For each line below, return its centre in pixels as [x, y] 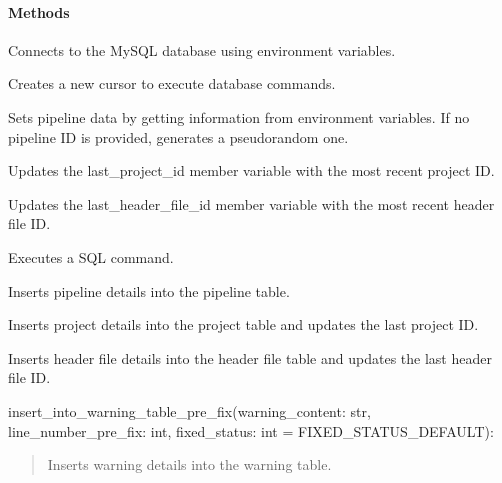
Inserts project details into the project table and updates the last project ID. [243, 324]
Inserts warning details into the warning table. [189, 464]
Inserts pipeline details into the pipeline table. [149, 290]
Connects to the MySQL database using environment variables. [202, 49]
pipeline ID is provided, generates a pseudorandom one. [178, 136]
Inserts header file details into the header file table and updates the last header [250, 357]
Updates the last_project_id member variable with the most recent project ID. [251, 170]
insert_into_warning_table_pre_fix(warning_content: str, [189, 410]
